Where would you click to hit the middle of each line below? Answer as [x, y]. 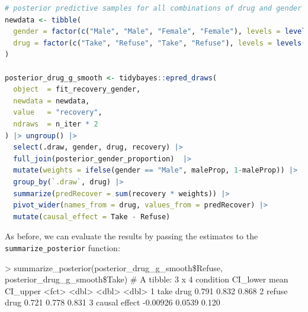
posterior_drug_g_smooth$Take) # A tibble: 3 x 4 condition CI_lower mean [147, 279]
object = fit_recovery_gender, [77, 90]
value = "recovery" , [58, 113]
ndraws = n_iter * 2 [56, 124]
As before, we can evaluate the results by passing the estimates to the [131, 236]
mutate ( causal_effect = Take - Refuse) [92, 217]
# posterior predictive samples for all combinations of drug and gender [153, 8]
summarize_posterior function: [62, 247]
